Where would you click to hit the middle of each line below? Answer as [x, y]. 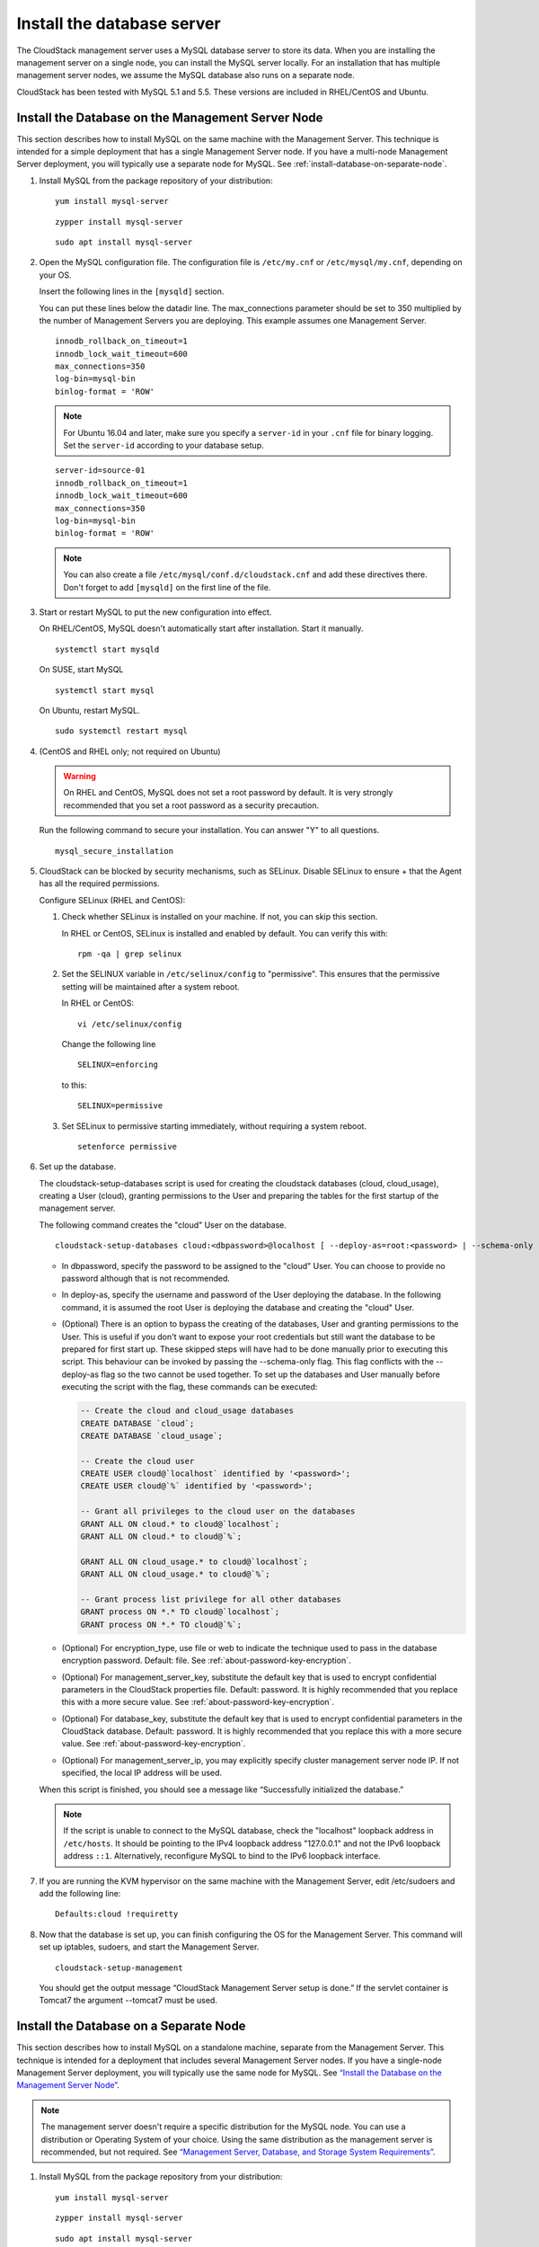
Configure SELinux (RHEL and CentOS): [112, 900]
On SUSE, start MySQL [81, 670]
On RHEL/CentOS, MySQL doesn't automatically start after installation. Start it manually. [201, 628]
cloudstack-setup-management [119, 1967]
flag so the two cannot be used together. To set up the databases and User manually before [270, 1374]
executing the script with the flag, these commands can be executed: [190, 1387]
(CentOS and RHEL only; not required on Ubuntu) [130, 751]
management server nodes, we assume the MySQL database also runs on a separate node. [186, 75]
